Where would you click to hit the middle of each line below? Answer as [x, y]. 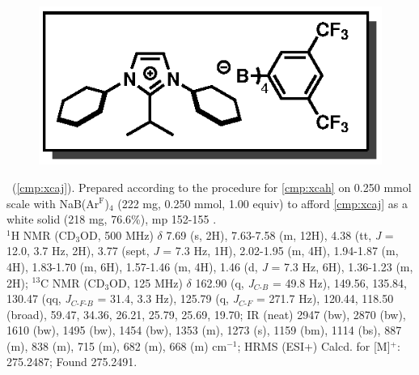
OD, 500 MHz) [117, 234]
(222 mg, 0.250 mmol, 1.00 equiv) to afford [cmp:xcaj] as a [262, 203]
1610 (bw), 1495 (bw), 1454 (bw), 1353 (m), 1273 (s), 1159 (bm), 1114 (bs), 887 [204, 330]
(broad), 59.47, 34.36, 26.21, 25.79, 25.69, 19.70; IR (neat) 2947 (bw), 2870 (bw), [206, 314]
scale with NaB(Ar [53, 203]
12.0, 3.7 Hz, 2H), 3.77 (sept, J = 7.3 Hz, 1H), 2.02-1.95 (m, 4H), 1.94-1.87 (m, [203, 251]
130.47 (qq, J [39, 298]
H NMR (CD [43, 234]
